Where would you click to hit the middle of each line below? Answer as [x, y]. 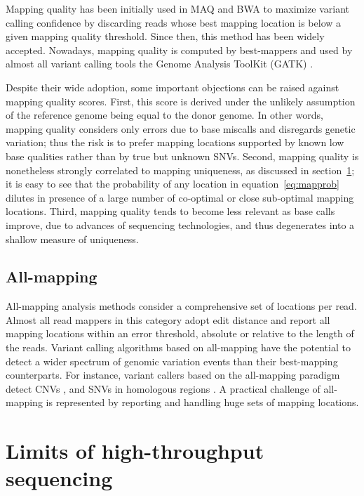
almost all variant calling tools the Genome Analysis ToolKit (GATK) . [160, 64]
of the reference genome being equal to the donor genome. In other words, [164, 115]
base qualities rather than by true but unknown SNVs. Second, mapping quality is [182, 156]
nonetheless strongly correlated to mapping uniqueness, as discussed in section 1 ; [180, 170]
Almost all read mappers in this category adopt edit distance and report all [168, 319]
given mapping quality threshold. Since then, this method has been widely [165, 36]
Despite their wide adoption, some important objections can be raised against [173, 87]
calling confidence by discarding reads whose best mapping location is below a [174, 22]
